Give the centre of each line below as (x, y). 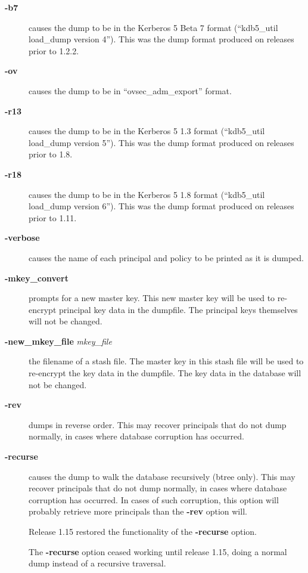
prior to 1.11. (53, 217)
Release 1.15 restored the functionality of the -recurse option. (143, 531)
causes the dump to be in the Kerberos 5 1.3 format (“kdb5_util (147, 131)
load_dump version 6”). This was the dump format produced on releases (161, 206)
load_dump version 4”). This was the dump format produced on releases (161, 39)
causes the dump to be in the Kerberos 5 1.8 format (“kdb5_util (147, 194)
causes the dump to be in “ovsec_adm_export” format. (130, 90)
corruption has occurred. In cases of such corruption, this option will (154, 499)
